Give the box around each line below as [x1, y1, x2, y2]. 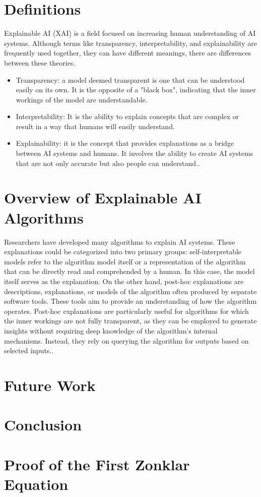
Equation [4, 473, 69, 494]
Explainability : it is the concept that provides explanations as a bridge [16, 138, 234, 148]
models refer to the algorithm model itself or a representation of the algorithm [4, 256, 246, 266]
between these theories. [4, 57, 76, 68]
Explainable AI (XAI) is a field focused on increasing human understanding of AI [4, 28, 256, 38]
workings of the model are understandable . [16, 94, 148, 104]
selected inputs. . [4, 345, 54, 356]
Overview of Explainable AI [4, 187, 202, 208]
